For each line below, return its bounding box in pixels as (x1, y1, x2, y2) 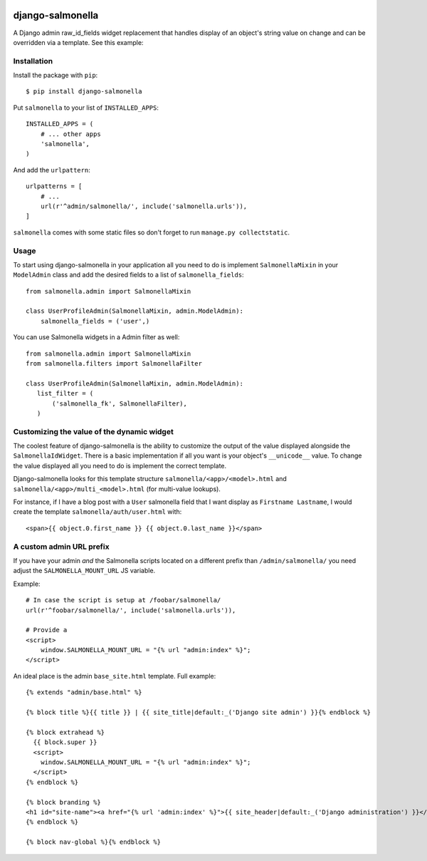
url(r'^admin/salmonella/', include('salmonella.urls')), (40, 202, 248, 210)
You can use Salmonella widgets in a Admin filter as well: (13, 333, 180, 341)
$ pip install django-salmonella (26, 88, 142, 96)
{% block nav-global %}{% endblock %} (26, 838, 162, 846)
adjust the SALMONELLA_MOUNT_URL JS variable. (13, 567, 156, 575)
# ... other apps (40, 130, 101, 138)
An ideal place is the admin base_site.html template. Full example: (13, 671, 216, 680)
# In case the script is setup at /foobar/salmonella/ (26, 596, 221, 604)
